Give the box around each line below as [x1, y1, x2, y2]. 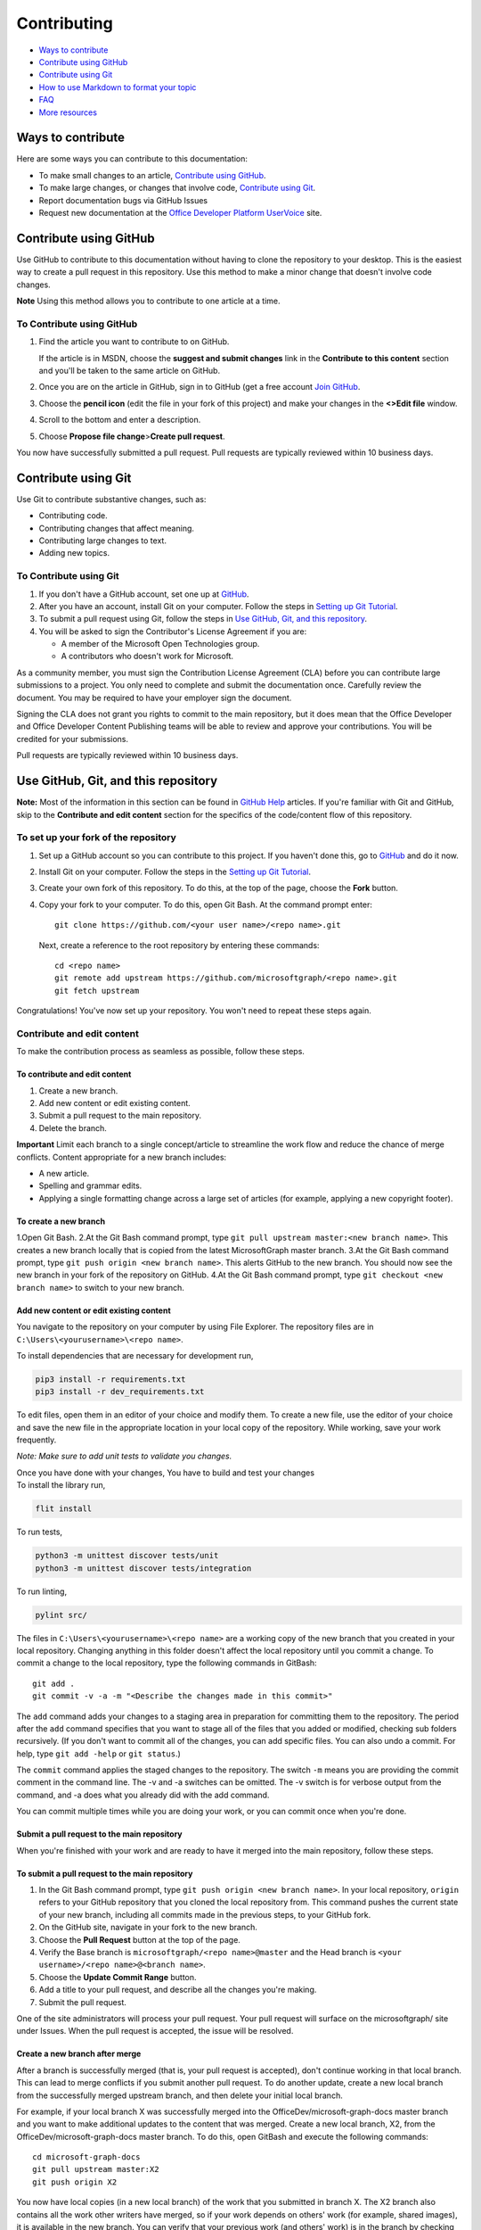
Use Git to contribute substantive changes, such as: [16, 493, 207, 504]
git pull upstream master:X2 [32, 2164, 159, 2175]
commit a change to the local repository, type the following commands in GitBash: [16, 1657, 317, 1668]
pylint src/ [35, 1610, 88, 1620]
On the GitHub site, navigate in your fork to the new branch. [38, 1922, 257, 1933]
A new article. [38, 1169, 90, 1179]
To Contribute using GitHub [16, 318, 138, 330]
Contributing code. [38, 510, 109, 521]
